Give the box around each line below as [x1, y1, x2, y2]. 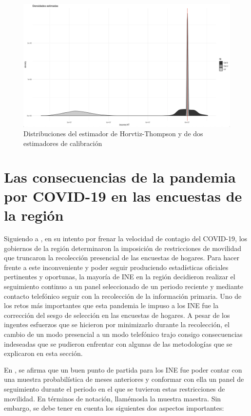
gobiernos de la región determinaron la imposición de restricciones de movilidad [4, 243, 242, 253]
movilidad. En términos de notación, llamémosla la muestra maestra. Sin [4, 393, 221, 403]
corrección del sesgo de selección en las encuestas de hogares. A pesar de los [4, 310, 230, 320]
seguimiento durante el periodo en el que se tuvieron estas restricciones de [4, 383, 225, 394]
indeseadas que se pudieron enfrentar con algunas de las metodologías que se [4, 338, 232, 349]
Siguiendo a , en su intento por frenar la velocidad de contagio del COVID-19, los [4, 233, 248, 244]
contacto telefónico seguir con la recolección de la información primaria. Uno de [4, 291, 242, 301]
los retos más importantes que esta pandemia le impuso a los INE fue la [4, 300, 219, 311]
